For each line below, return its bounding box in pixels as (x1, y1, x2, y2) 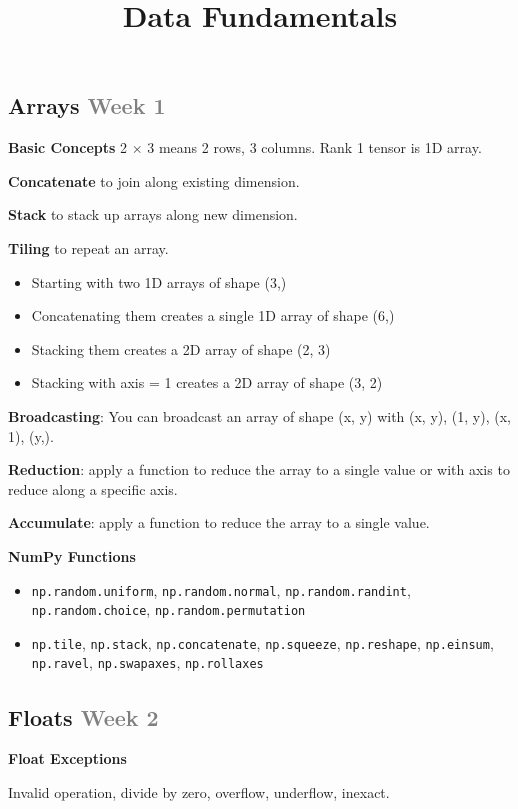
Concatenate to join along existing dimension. (8, 170, 300, 191)
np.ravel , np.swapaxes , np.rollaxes (31, 652, 264, 673)
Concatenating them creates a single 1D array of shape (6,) (31, 305, 395, 326)
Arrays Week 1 (8, 90, 166, 121)
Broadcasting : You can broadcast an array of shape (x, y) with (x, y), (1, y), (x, (8, 405, 511, 426)
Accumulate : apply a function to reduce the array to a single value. (8, 512, 430, 533)
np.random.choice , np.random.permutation (31, 599, 306, 620)
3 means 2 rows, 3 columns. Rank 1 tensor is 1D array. (147, 137, 482, 158)
